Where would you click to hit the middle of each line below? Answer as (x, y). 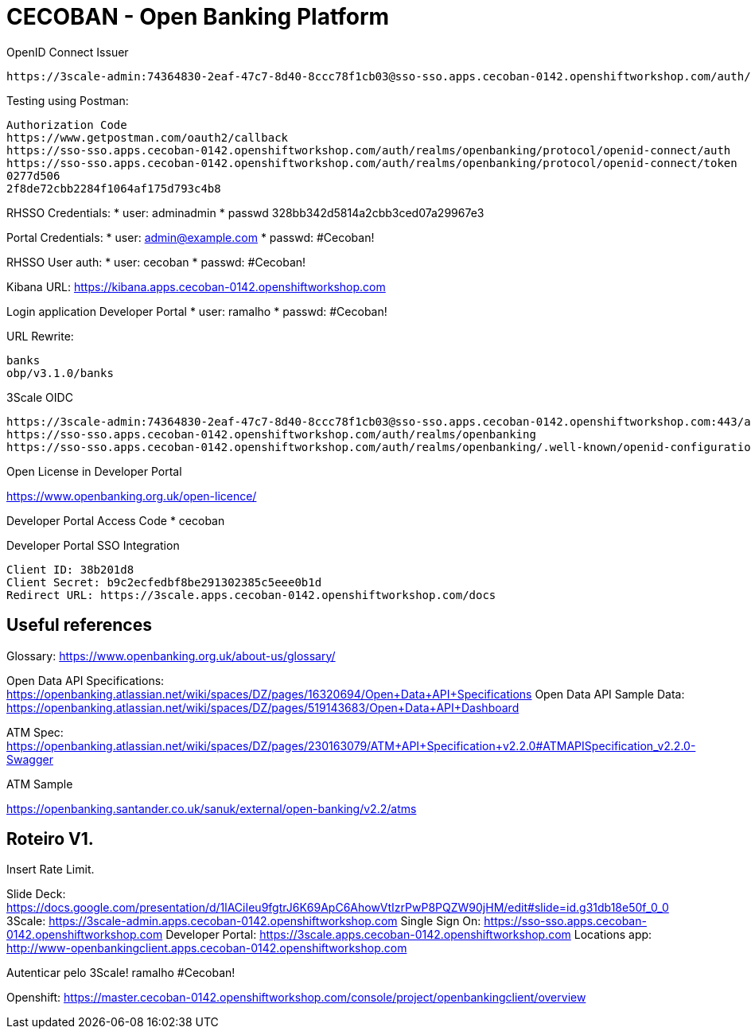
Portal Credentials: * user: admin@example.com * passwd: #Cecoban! (191, 237)
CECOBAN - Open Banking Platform (198, 17)
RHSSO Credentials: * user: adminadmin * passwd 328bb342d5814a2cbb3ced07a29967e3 (245, 212)
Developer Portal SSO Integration (93, 545)
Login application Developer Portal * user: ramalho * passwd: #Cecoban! (197, 311)
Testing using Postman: (68, 100)
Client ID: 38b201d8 (70, 569)
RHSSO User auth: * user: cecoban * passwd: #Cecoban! (156, 262)
